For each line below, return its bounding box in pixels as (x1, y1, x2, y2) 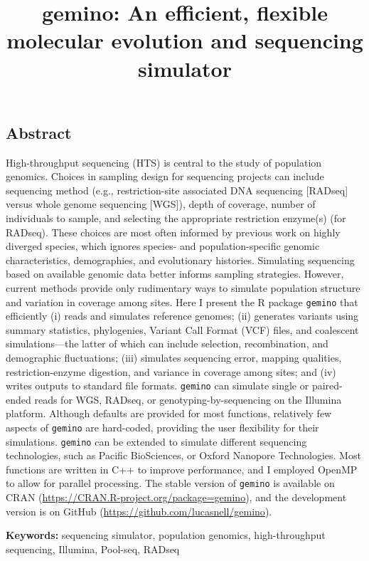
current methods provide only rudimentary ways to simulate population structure (6, 280, 360, 295)
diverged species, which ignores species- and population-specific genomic (6, 238, 320, 253)
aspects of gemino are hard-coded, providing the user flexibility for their (6, 419, 319, 434)
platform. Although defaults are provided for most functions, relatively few (6, 406, 332, 421)
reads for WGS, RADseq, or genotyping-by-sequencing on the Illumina (34, 392, 342, 407)
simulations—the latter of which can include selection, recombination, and (6, 336, 328, 351)
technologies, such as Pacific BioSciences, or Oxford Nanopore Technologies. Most (6, 448, 361, 463)
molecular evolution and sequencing (6, 26, 363, 55)
